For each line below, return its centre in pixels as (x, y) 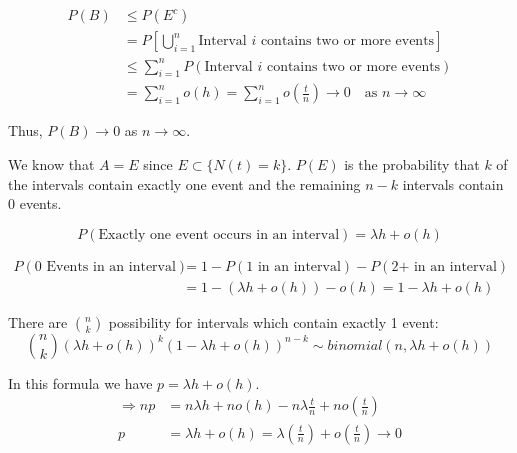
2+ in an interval (444, 266)
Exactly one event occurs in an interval (219, 234)
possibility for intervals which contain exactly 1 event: (273, 321)
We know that (51, 164)
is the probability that (412, 164)
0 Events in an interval (105, 266)
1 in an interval (293, 266)
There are (38, 321)
